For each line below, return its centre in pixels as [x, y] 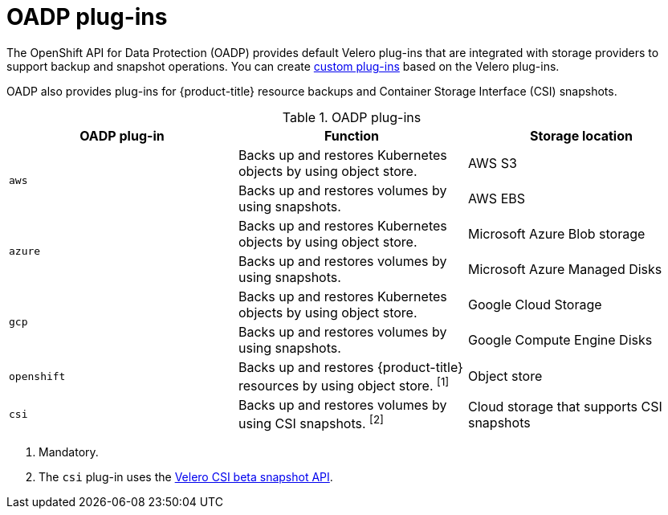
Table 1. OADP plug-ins [352, 117]
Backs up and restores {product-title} [350, 367]
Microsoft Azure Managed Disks [565, 269]
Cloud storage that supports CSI [565, 406]
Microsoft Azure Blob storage [556, 233]
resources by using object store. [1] [344, 384]
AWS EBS [496, 198]
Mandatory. [69, 452]
